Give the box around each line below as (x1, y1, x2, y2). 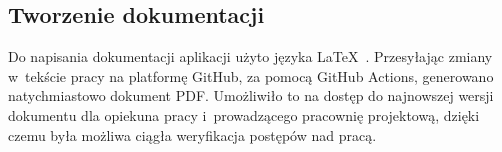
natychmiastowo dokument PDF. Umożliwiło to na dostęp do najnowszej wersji (8, 85, 494, 106)
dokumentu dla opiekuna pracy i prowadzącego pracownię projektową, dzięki (8, 104, 480, 125)
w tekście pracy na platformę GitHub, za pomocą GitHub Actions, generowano (8, 65, 494, 86)
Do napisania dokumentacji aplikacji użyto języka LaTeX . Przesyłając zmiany (8, 46, 493, 67)
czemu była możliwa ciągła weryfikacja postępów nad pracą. (8, 124, 377, 145)
